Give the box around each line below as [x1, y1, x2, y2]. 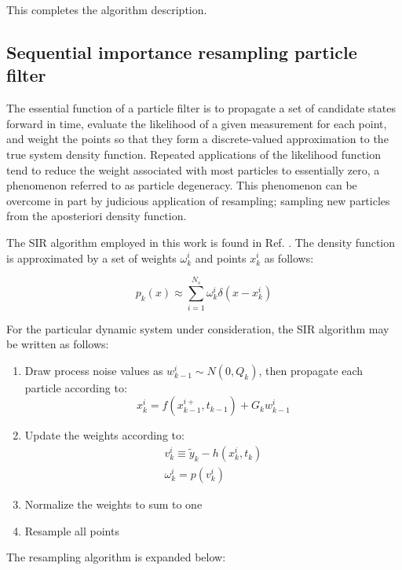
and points [195, 249, 247, 266]
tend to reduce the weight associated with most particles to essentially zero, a [6, 161, 380, 178]
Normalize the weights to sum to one [24, 496, 203, 513]
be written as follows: [6, 336, 109, 352]
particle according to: [24, 379, 127, 395]
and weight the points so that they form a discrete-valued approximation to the [6, 131, 389, 147]
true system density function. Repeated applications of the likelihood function [6, 145, 381, 162]
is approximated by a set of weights [6, 249, 177, 266]
